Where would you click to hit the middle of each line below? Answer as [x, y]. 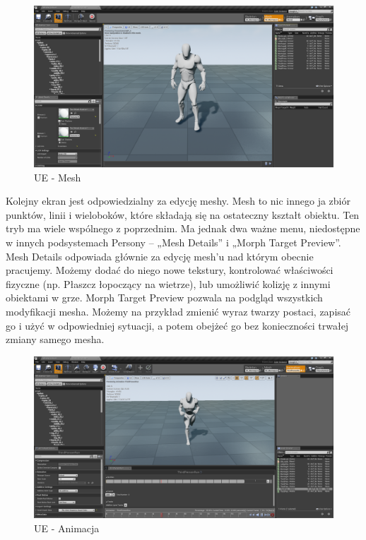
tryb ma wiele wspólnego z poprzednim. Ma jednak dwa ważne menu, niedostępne [183, 228]
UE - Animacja [67, 528]
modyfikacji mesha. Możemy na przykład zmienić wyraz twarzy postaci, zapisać [178, 311]
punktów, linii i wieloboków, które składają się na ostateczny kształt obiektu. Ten [183, 214]
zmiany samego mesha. [55, 339]
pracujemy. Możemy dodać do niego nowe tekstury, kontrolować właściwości [170, 270]
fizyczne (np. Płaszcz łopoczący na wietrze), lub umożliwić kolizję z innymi [168, 283]
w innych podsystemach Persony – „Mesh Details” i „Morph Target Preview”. [173, 242]
